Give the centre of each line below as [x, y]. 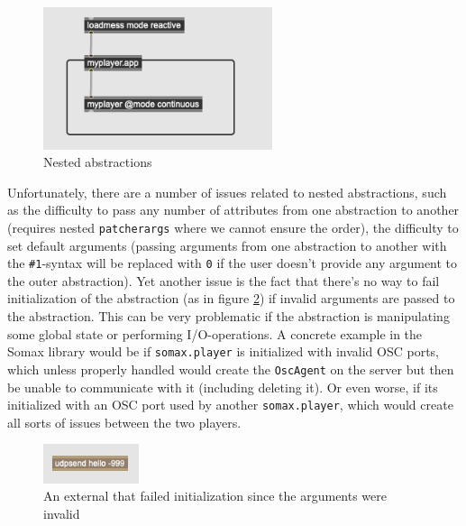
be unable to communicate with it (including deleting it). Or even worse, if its [223, 387]
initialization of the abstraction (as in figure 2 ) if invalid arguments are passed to [231, 298]
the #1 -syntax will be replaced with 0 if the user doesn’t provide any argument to [233, 263]
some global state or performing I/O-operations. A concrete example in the [215, 333]
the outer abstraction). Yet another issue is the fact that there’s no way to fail [224, 280]
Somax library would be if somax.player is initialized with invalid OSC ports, [224, 351]
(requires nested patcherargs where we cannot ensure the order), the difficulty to [233, 227]
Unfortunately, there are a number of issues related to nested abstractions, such [227, 192]
